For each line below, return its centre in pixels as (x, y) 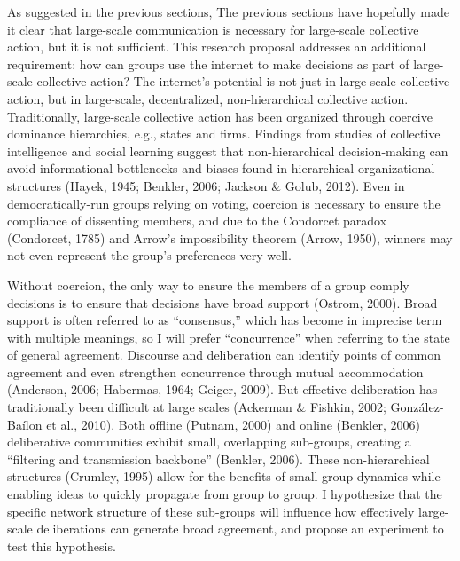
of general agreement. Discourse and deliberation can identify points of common (224, 355)
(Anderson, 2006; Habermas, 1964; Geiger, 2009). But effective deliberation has (222, 389)
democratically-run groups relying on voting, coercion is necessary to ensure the (224, 203)
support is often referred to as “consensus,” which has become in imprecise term (225, 320)
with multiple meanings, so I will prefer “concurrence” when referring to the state (229, 337)
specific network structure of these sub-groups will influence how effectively (211, 511)
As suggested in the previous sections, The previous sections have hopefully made (228, 12)
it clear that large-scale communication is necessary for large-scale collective (213, 29)
